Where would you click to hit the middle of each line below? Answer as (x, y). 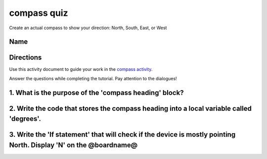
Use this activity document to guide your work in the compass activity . (81, 69)
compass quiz (39, 13)
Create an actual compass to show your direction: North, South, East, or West (88, 28)
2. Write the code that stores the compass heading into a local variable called (130, 108)
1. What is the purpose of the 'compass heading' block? (96, 92)
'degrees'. (25, 119)
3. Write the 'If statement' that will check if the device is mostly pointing (122, 134)
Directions (25, 58)
